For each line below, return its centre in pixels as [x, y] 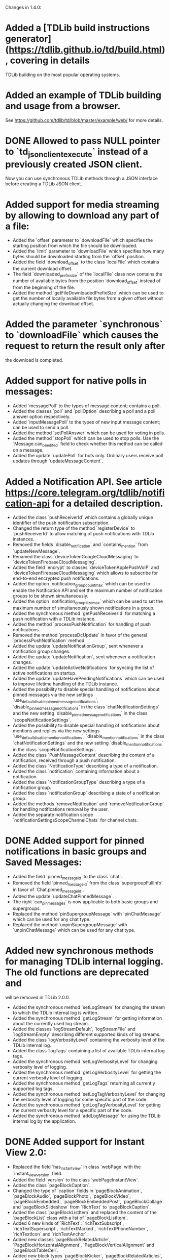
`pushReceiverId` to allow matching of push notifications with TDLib [83, 534]
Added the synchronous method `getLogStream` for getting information [87, 1018]
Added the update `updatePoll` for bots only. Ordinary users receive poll [88, 456]
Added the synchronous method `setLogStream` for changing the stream [89, 1007]
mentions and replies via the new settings [56, 731]
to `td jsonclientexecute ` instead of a [77, 153]
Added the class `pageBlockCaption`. [52, 1185]
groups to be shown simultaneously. [50, 596]
